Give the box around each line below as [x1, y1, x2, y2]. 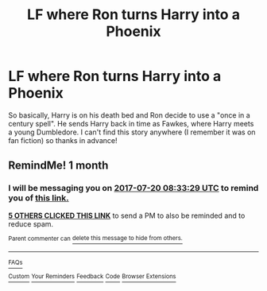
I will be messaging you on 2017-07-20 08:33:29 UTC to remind [8, 183, 259, 194]
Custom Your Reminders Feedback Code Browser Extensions [8, 273, 176, 281]
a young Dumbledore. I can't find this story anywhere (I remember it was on [8, 127, 256, 137]
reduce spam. [8, 219, 54, 228]
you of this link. [8, 192, 69, 204]
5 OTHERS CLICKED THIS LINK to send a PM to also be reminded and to [8, 211, 246, 220]
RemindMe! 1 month [8, 159, 109, 173]
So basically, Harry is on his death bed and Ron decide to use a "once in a [8, 110, 250, 120]
